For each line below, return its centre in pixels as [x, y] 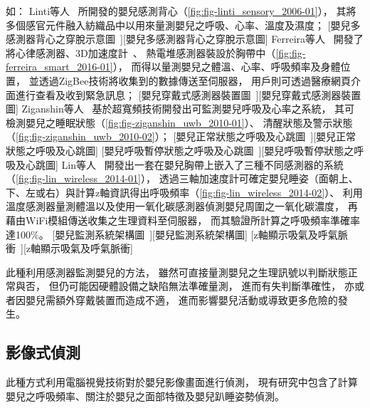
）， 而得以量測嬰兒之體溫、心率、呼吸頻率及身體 [227, 67]
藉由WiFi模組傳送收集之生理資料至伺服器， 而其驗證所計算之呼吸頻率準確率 [183, 220]
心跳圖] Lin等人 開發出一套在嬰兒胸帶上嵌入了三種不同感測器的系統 [184, 164]
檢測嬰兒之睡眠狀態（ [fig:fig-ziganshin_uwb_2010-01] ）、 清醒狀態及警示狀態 [179, 122]
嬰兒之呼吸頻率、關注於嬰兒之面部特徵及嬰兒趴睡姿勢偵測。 [145, 396]
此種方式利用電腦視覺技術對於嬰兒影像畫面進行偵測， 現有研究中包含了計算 [182, 382]
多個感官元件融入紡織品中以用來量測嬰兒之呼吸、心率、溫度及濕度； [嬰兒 [178, 25]
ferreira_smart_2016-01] [59, 67]
